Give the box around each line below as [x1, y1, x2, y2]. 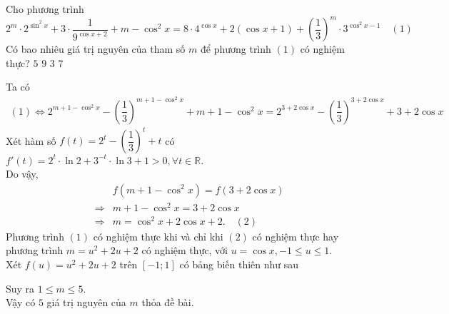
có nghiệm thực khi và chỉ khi [93, 228, 223, 243]
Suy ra [6, 280, 35, 295]
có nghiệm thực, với [141, 243, 228, 258]
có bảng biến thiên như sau [179, 256, 299, 271]
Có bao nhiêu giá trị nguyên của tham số [6, 41, 186, 56]
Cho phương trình [6, 1, 84, 16]
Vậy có [6, 295, 36, 310]
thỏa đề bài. [141, 295, 194, 310]
